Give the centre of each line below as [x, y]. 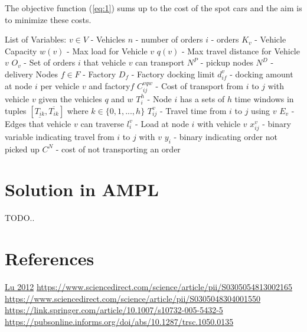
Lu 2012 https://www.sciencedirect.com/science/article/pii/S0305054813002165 [148, 286]
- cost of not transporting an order [118, 149]
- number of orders [169, 39]
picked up [22, 149]
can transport [160, 62]
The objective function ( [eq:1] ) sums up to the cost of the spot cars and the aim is [153, 8]
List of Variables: [36, 39]
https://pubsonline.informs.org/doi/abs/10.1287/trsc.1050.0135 [119, 321]
